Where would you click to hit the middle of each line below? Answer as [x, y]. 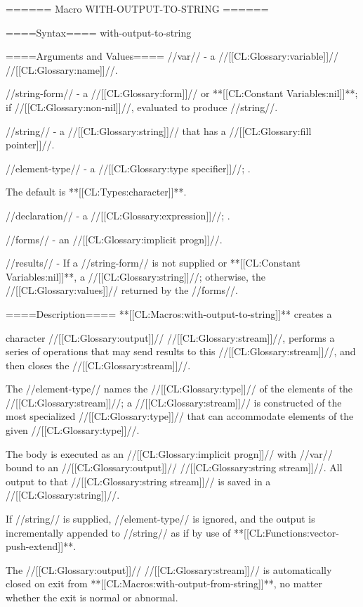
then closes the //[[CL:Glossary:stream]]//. [98, 365]
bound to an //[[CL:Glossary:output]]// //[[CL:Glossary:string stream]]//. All [174, 467]
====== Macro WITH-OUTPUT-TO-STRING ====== [137, 8]
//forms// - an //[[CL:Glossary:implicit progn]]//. [114, 239]
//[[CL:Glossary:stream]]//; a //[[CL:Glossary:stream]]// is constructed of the [174, 402]
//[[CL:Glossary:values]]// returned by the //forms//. [122, 290]
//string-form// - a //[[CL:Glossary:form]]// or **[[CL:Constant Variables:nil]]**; [182, 93]
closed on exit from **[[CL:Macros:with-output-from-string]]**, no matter [164, 583]
